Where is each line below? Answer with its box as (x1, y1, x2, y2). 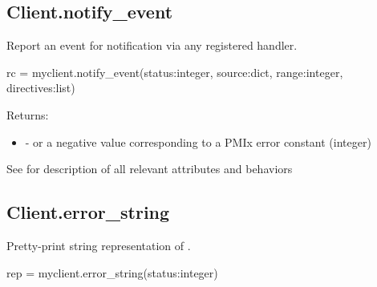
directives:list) (6, 79, 75, 96)
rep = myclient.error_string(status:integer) (6, 264, 218, 281)
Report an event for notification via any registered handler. (6, 37, 298, 54)
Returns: (6, 106, 49, 123)
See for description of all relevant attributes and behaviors (6, 160, 293, 177)
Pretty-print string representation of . (6, 236, 191, 253)
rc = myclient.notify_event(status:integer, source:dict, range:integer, (6, 63, 343, 80)
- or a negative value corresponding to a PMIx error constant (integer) (25, 133, 371, 150)
